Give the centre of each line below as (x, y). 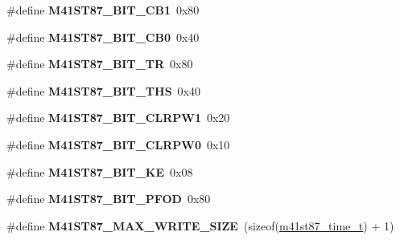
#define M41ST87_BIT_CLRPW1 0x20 (118, 118)
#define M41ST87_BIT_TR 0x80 (100, 64)
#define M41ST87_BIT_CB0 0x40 (103, 37)
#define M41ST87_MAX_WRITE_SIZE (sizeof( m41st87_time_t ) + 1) (200, 225)
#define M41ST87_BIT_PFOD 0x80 (109, 199)
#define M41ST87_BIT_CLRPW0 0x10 (118, 144)
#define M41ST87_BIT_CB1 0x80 (103, 10)
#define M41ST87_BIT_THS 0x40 (103, 90)
